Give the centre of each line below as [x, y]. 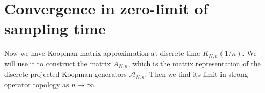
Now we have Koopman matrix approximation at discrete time [102, 53]
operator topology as [37, 84]
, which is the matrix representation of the [194, 63]
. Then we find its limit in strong [196, 74]
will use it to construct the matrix [58, 63]
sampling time [55, 28]
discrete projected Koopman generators [65, 74]
